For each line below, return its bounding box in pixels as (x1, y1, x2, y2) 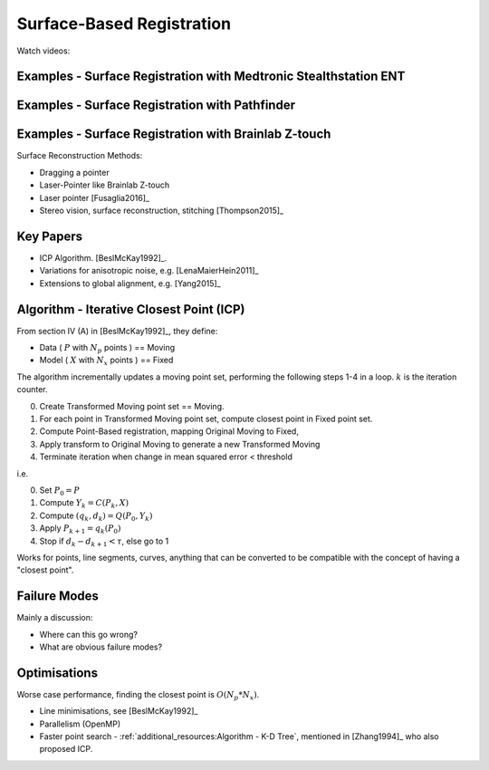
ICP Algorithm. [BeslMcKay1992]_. (39, 252, 168, 263)
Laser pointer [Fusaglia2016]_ (39, 192, 149, 203)
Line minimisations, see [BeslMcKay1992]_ (39, 706, 198, 717)
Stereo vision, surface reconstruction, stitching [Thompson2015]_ (39, 205, 284, 217)
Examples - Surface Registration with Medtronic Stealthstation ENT (16, 69, 406, 84)
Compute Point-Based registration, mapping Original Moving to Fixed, (39, 426, 299, 437)
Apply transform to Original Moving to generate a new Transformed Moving (39, 438, 321, 449)
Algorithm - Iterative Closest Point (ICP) (16, 302, 245, 317)
